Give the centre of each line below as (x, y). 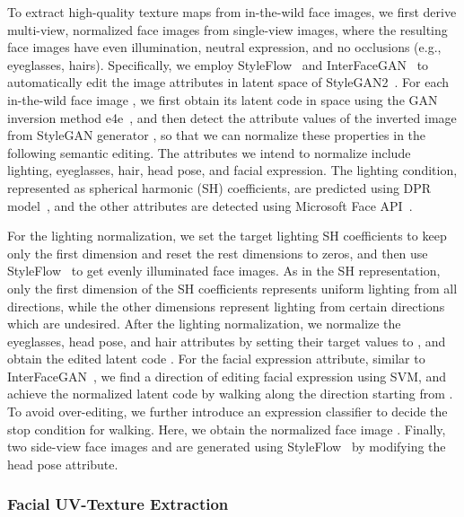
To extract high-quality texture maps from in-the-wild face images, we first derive (232, 12)
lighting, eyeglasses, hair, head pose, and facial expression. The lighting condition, (232, 170)
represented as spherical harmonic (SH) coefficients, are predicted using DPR (219, 187)
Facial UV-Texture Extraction (118, 504)
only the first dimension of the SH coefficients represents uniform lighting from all (232, 288)
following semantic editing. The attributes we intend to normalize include (209, 152)
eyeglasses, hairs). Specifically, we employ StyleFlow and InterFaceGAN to (218, 64)
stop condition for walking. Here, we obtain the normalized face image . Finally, (227, 429)
